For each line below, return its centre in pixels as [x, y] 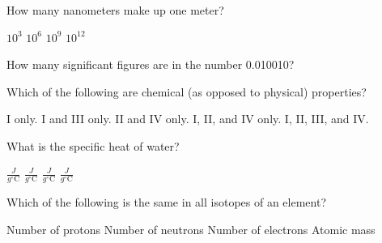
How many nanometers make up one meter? [115, 10]
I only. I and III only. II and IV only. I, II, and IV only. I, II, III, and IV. [188, 119]
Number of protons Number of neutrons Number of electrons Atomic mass [191, 229]
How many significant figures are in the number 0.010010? [151, 64]
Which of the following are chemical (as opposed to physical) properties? [187, 91]
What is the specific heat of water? [93, 145]
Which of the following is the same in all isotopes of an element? [166, 202]
